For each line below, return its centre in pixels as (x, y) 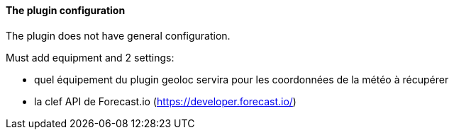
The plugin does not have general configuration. (118, 35)
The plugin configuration (66, 10)
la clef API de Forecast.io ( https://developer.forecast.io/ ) (165, 101)
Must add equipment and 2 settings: (90, 57)
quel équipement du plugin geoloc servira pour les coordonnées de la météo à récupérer (242, 79)
